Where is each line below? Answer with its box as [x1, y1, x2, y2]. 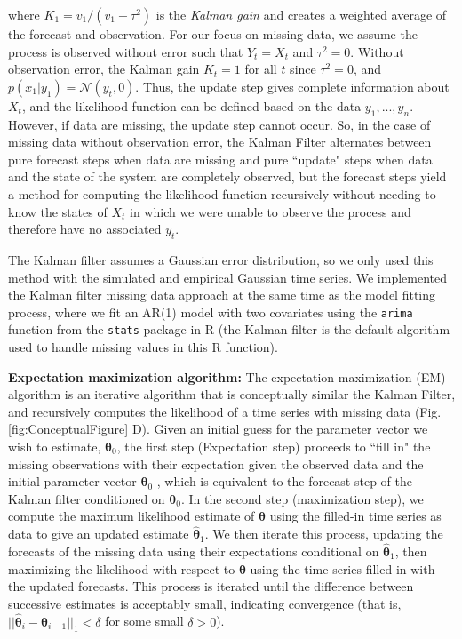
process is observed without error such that [8, 42, 243, 60]
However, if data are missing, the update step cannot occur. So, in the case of [8, 115, 431, 133]
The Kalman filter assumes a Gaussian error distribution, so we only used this [8, 250, 434, 268]
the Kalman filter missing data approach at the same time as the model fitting [8, 285, 436, 304]
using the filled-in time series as [269, 507, 442, 525]
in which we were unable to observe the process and [130, 202, 411, 220]
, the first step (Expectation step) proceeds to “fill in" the [116, 437, 431, 455]
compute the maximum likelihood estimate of [8, 507, 255, 525]
